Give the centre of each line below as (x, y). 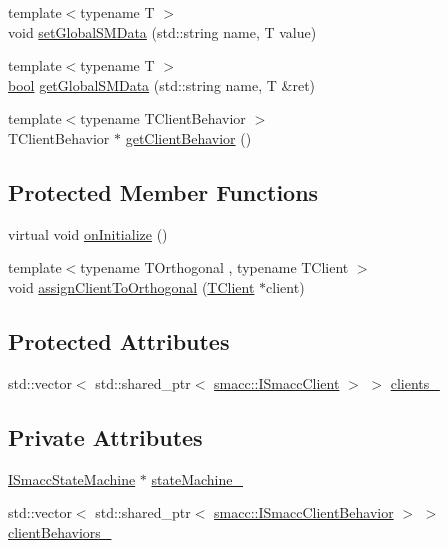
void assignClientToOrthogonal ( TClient (131, 286)
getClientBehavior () (188, 137)
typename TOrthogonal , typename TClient (214, 267)
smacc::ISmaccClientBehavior (304, 512)
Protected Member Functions (163, 191)
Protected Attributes (119, 340)
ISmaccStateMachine (72, 478)
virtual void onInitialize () (88, 233)
